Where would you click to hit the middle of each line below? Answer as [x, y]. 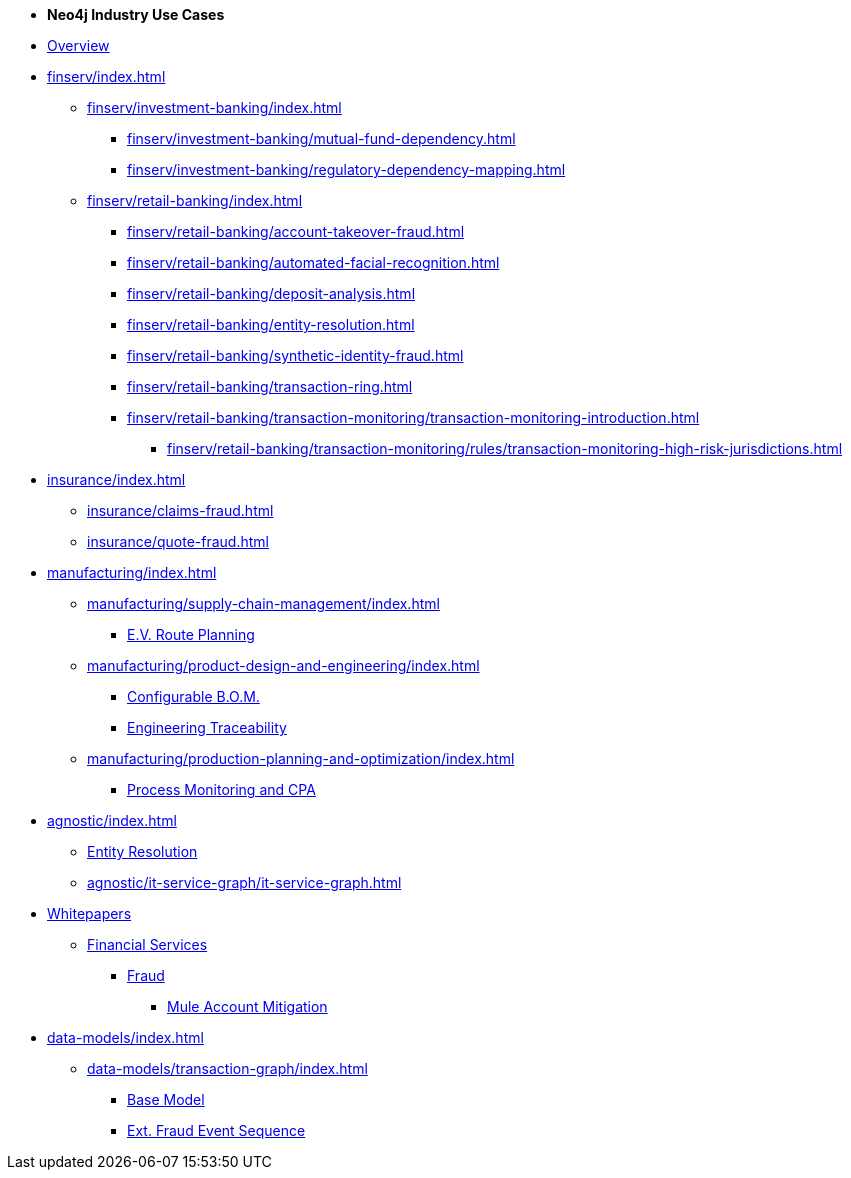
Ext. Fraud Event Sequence [216, 1130]
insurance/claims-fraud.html [180, 510]
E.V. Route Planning [191, 634]
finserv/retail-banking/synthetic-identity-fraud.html [295, 355]
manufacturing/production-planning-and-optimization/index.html [301, 758]
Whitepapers [89, 913]
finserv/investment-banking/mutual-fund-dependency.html [321, 138]
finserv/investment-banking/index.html [214, 107]
